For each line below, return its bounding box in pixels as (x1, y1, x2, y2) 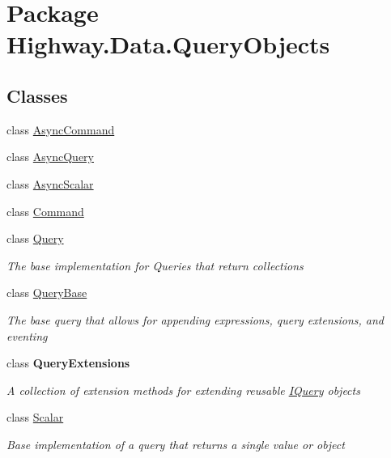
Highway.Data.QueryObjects (6, 28, 330, 61)
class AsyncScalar (6, 175, 94, 192)
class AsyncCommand (6, 121, 115, 138)
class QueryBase (6, 284, 87, 301)
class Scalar (6, 409, 64, 426)
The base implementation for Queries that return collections (6, 257, 304, 274)
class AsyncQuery (6, 148, 94, 165)
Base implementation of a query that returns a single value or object (6, 435, 345, 452)
